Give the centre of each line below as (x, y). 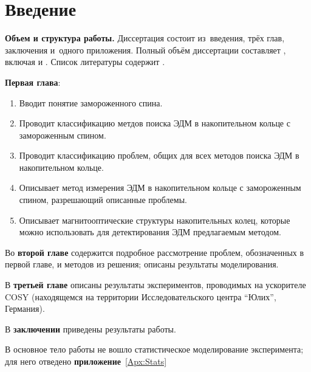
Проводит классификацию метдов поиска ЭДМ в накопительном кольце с (155, 123)
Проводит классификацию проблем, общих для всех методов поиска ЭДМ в (159, 155)
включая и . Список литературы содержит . (85, 62)
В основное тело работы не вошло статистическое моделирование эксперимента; (154, 349)
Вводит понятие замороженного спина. (91, 102)
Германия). (25, 308)
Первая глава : (33, 82)
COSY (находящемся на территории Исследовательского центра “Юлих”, (141, 296)
